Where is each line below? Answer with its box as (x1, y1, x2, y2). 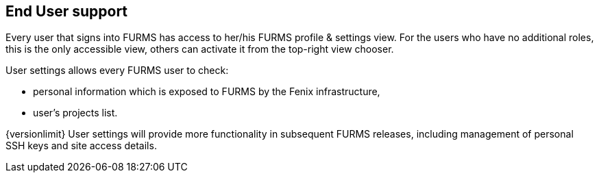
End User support (5, 3, 128, 20)
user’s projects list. (33, 107, 118, 119)
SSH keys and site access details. (5, 140, 157, 152)
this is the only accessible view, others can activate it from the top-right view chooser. (5, 43, 394, 55)
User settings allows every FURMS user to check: (5, 64, 229, 77)
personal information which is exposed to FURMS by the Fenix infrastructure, (33, 86, 380, 98)
